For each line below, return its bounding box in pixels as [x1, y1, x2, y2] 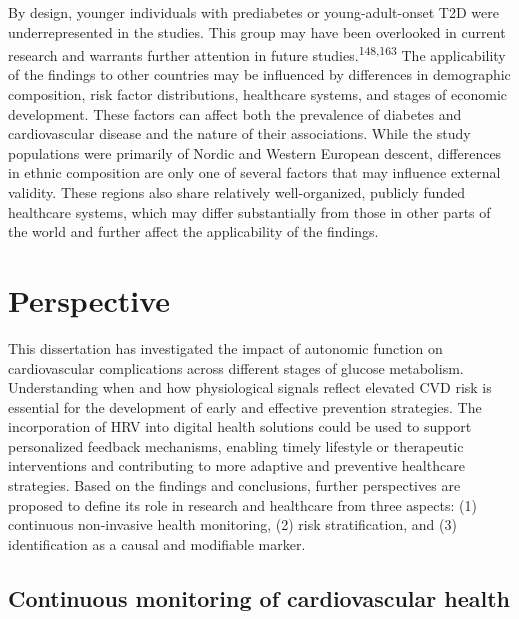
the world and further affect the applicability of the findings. [8, 221, 379, 242]
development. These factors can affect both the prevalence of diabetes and [8, 103, 462, 124]
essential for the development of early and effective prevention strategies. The [8, 396, 482, 417]
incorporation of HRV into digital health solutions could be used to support [8, 416, 472, 437]
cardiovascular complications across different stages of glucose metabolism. [8, 357, 464, 378]
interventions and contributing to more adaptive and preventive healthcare [8, 455, 465, 476]
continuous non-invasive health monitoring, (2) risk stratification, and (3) [8, 514, 457, 535]
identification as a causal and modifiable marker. [8, 533, 306, 554]
